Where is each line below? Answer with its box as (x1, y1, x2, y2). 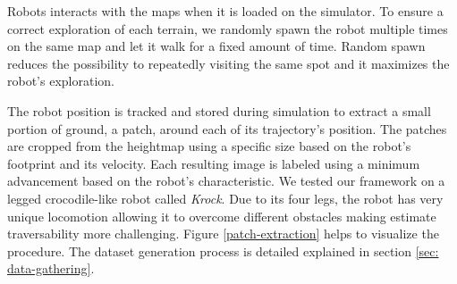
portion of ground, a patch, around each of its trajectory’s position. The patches (7, 119, 447, 138)
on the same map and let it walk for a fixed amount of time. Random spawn (7, 37, 426, 55)
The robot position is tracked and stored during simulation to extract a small (7, 101, 431, 120)
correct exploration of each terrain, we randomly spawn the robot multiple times (7, 19, 448, 38)
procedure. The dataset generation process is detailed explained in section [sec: (7, 241, 439, 260)
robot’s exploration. (7, 71, 114, 90)
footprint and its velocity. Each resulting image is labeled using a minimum (7, 154, 420, 172)
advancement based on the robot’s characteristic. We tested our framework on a (7, 171, 445, 190)
